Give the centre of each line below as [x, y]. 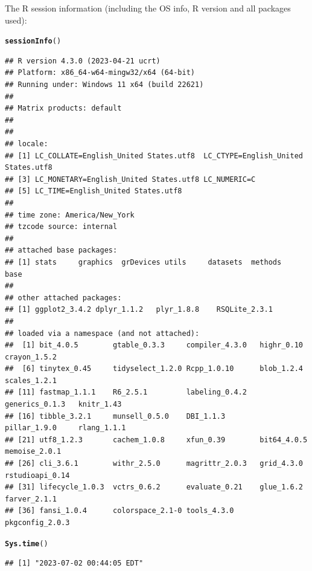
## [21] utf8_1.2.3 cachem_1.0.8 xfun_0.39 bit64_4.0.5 [156, 440]
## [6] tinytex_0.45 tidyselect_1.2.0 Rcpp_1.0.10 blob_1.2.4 [154, 369]
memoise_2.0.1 [33, 452]
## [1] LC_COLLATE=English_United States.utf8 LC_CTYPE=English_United [154, 156]
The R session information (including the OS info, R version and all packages [148, 8]
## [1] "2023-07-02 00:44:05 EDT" [74, 563]
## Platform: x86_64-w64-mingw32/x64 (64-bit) [100, 73]
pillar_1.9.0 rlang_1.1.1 [65, 428]
